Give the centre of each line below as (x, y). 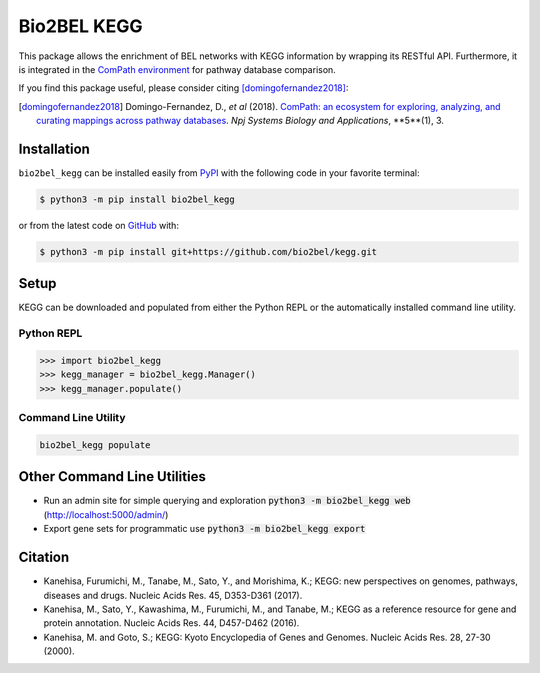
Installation (54, 148)
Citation (44, 557)
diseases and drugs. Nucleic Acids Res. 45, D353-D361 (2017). (173, 595)
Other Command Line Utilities (112, 476)
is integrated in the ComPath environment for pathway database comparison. (177, 69)
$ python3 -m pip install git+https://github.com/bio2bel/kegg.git (208, 251)
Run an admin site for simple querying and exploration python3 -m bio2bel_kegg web (227, 501)
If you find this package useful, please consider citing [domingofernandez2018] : (183, 88)
